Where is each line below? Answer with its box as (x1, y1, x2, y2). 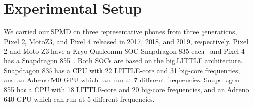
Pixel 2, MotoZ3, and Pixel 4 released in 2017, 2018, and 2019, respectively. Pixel (4, 36, 249, 46)
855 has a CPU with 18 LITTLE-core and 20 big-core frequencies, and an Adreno (4, 84, 249, 94)
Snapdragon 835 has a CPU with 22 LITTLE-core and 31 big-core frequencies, (4, 65, 240, 75)
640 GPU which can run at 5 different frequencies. (4, 94, 155, 104)
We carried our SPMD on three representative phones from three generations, (4, 27, 237, 37)
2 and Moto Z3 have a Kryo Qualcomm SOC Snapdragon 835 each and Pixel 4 (4, 46, 245, 56)
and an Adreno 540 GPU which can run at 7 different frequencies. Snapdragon (4, 75, 240, 85)
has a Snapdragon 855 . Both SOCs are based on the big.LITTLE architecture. (4, 55, 243, 65)
